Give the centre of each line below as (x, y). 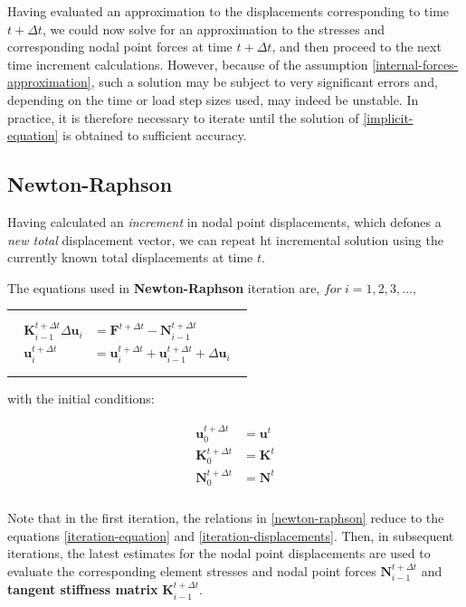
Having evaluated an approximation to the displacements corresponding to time (228, 11)
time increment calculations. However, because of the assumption (188, 64)
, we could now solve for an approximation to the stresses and (214, 28)
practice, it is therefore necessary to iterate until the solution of (183, 117)
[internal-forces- (415, 64)
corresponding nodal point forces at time (120, 47)
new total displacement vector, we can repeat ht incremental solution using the (225, 239)
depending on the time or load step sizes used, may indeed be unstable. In (213, 99)
